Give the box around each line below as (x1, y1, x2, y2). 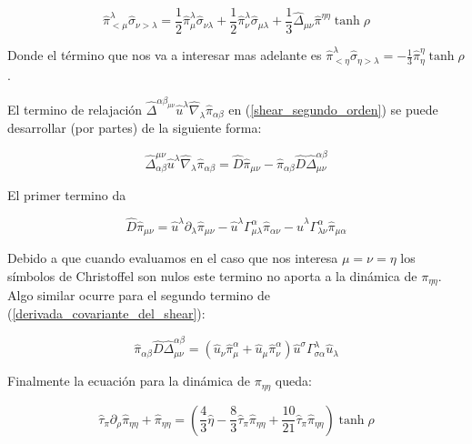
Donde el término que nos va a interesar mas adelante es (7, 45, 322, 65)
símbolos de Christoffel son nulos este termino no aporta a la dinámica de (7, 266, 417, 285)
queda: (275, 371, 312, 390)
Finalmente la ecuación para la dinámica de (7, 371, 251, 390)
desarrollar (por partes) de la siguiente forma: (7, 118, 262, 137)
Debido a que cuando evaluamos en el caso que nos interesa (7, 248, 338, 267)
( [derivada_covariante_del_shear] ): (7, 303, 206, 322)
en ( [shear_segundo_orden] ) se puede (228, 99, 438, 118)
